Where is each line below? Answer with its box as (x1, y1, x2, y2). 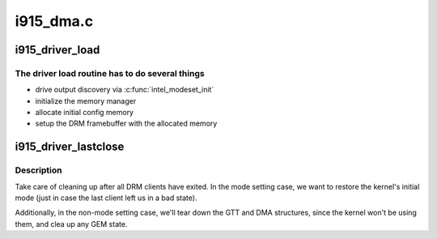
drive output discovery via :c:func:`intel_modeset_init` (35, 85, 214, 95)
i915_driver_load (15, 43, 100, 57)
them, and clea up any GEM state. (15, 219, 128, 228)
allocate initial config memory (35, 108, 134, 117)
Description (15, 164, 62, 176)
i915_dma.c (15, 12, 93, 30)
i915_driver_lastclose (15, 140, 125, 154)
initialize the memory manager (35, 96, 137, 105)
